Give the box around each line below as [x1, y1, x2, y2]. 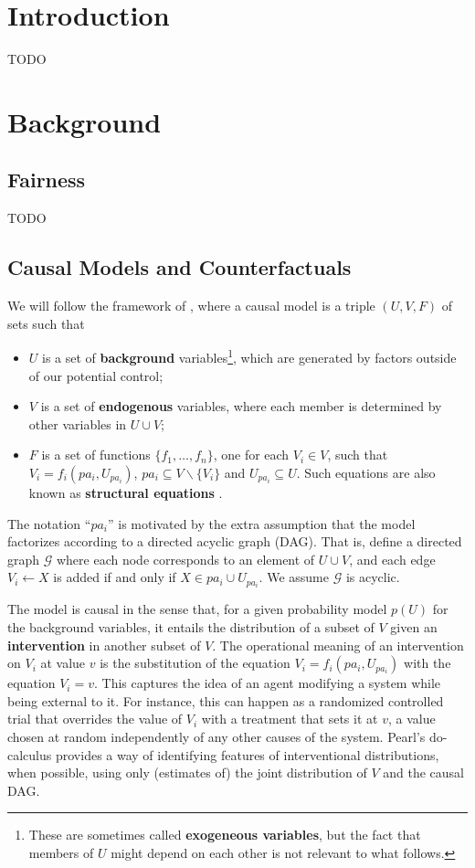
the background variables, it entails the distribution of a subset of [7, 617, 375, 636]
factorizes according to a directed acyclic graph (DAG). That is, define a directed [7, 532, 462, 551]
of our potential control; [28, 365, 164, 385]
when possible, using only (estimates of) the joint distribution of [7, 763, 367, 782]
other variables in [28, 414, 127, 433]
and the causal [383, 763, 464, 782]
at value [40, 653, 86, 672]
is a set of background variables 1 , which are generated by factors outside [42, 345, 457, 366]
